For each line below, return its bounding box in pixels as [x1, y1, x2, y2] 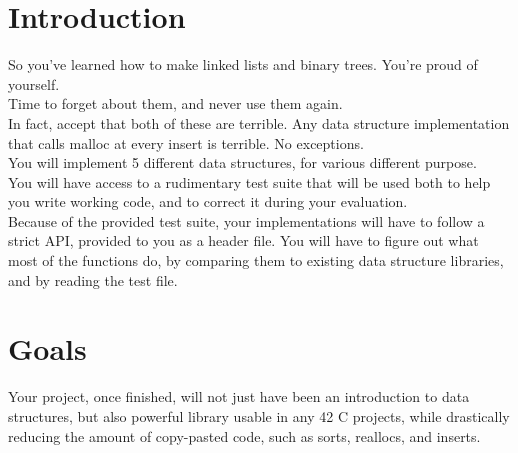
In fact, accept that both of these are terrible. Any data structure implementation [8, 112, 510, 133]
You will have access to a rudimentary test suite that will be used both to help [8, 171, 491, 192]
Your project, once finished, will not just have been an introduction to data [8, 386, 470, 407]
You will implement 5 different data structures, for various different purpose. [8, 152, 477, 173]
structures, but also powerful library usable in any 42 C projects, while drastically [8, 405, 510, 426]
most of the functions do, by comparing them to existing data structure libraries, [8, 250, 504, 271]
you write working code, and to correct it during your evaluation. [8, 191, 408, 212]
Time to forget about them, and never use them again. [8, 93, 343, 114]
